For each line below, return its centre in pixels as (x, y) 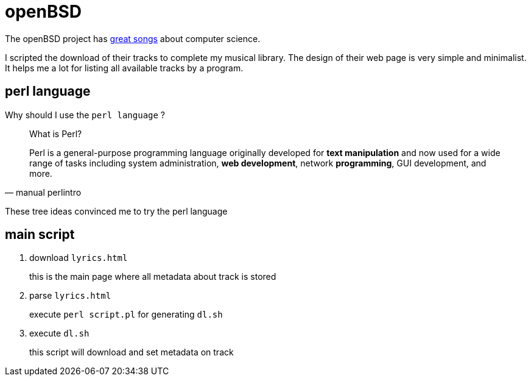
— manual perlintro (43, 192)
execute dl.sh (59, 333)
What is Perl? (56, 134)
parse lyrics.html (70, 296)
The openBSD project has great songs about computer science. (133, 38)
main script (40, 235)
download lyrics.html (79, 258)
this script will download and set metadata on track (132, 352)
